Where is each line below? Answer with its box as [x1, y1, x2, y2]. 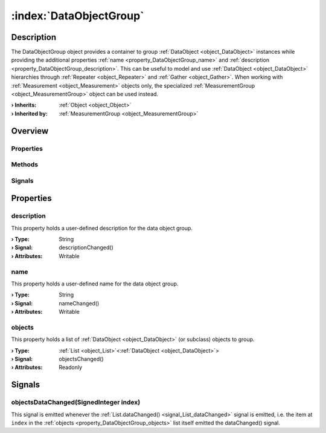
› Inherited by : [11, 109, 48, 117]
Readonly [59, 363, 83, 371]
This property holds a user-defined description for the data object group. [11, 224, 193, 232]
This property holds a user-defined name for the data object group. [11, 280, 179, 287]
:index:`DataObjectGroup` [11, 9, 144, 22]
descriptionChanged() [59, 244, 114, 251]
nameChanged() [59, 299, 100, 307]
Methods [11, 160, 39, 169]
